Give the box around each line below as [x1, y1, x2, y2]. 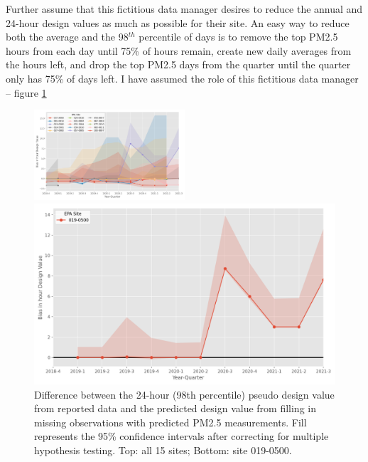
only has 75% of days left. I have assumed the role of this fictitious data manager [6, 70, 359, 85]
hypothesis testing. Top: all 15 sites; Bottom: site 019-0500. [34, 443, 292, 458]
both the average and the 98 [6, 29, 129, 44]
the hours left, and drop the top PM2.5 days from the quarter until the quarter [6, 57, 351, 72]
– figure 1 [6, 85, 47, 100]
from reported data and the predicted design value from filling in [34, 401, 316, 416]
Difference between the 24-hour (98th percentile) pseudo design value [34, 387, 335, 401]
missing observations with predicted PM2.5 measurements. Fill [34, 414, 307, 429]
